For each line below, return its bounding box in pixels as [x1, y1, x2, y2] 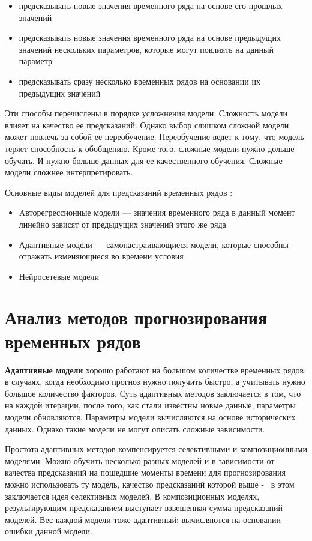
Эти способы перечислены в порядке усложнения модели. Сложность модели [5, 107, 287, 119]
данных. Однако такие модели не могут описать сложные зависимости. [5, 422, 265, 435]
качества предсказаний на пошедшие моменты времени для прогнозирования [5, 466, 286, 479]
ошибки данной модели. [5, 525, 92, 537]
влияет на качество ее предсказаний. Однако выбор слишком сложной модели [5, 118, 289, 131]
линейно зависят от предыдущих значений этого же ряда [19, 217, 226, 230]
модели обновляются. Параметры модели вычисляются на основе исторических [5, 410, 296, 423]
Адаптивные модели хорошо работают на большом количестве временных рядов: [5, 363, 307, 376]
